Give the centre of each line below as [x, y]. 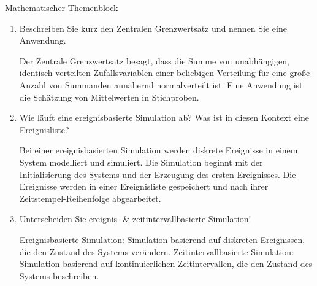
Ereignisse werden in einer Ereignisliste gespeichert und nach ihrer [144, 186]
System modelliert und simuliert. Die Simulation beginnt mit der [141, 162]
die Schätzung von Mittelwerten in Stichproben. [109, 97]
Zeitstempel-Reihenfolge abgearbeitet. [90, 198]
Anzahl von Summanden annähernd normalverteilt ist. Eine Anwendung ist [161, 84]
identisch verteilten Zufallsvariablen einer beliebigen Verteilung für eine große [165, 73]
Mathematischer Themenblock [62, 7]
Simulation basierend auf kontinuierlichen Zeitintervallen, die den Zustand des [166, 264]
